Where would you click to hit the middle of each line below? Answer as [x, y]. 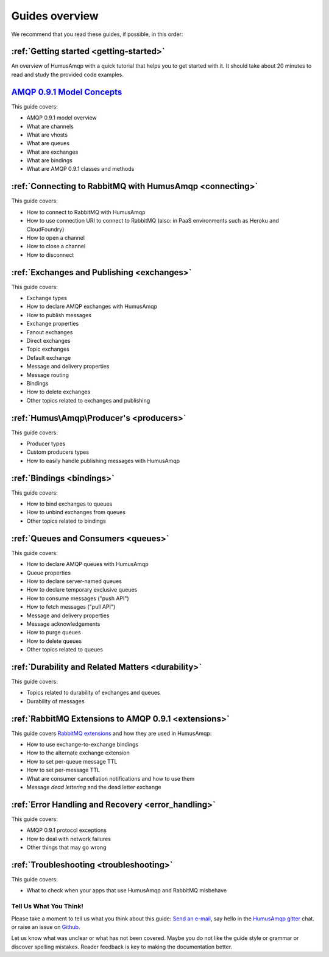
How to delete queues [54, 641]
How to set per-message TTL [63, 770]
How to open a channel [56, 237]
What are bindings [49, 160]
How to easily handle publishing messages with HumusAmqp [103, 461]
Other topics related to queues [65, 650]
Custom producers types [58, 452]
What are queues [48, 143]
